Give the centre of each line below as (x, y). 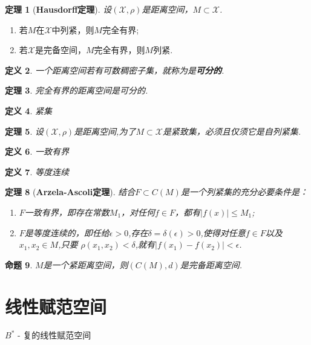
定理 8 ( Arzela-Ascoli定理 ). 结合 (70, 192)
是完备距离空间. (211, 264)
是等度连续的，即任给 (67, 232)
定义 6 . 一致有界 (37, 151)
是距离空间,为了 (105, 131)
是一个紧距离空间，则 (86, 264)
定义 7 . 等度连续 (37, 171)
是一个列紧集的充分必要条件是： (244, 192)
